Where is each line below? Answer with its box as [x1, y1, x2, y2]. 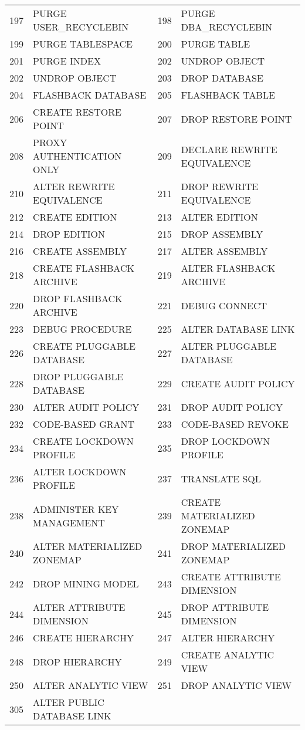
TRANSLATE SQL [181, 471, 261, 485]
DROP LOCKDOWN [181, 434, 270, 448]
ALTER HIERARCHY [181, 631, 275, 644]
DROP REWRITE [181, 180, 259, 193]
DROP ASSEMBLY [181, 227, 263, 241]
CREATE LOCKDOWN [33, 434, 134, 448]
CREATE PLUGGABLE [33, 339, 135, 353]
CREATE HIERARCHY [33, 631, 134, 644]
